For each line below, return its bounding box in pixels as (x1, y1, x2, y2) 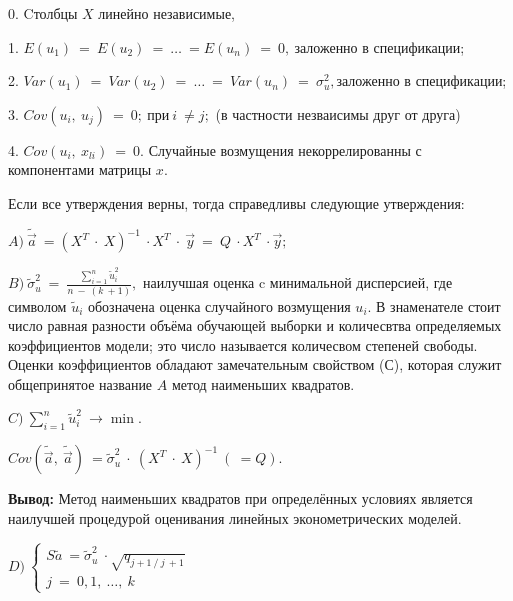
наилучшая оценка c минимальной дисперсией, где (142, 272, 453, 293)
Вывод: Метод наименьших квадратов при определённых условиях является (8, 488, 473, 509)
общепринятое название (8, 374, 153, 395)
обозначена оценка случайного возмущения (87, 295, 351, 316)
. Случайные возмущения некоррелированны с (140, 139, 422, 160)
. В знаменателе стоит (367, 295, 501, 316)
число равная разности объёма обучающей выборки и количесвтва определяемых (8, 315, 502, 336)
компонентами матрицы (8, 159, 152, 180)
